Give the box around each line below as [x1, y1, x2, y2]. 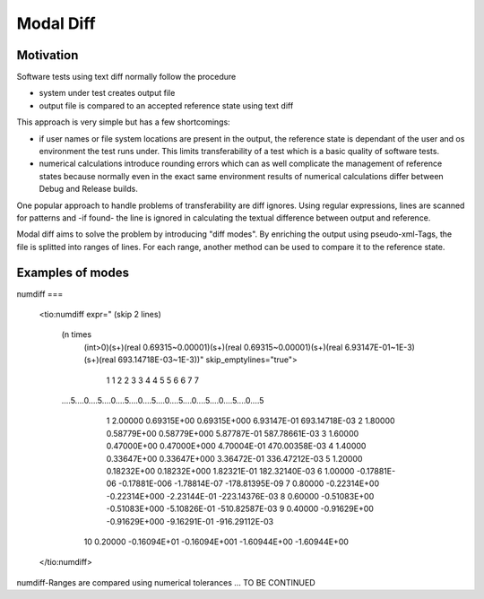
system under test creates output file [39, 88, 176, 99]
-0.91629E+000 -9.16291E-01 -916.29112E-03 [106, 516, 273, 526]
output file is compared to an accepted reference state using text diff [39, 100, 294, 111]
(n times [61, 329, 92, 340]
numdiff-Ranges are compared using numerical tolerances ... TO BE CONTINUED [16, 577, 315, 587]
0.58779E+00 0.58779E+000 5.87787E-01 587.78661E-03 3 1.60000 [106, 428, 359, 438]
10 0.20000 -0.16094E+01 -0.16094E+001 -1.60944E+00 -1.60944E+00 [83, 536, 350, 547]
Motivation [16, 48, 79, 63]
